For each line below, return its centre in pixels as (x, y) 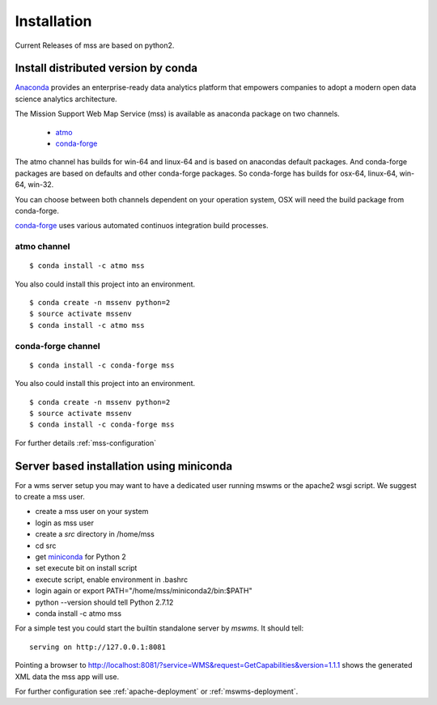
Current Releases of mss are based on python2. (95, 45)
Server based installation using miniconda (124, 466)
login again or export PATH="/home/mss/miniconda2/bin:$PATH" (144, 591)
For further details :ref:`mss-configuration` (86, 443)
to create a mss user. (50, 497)
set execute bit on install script (86, 568)
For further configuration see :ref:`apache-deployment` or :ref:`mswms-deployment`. (157, 691)
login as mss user (65, 523)
